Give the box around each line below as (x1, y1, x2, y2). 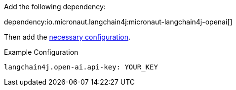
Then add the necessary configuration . (4, 33, 131, 41)
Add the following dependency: (4, 2, 106, 11)
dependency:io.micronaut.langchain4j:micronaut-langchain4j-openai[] (4, 18, 233, 26)
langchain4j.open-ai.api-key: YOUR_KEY (4, 63, 158, 71)
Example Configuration (4, 48, 79, 56)
